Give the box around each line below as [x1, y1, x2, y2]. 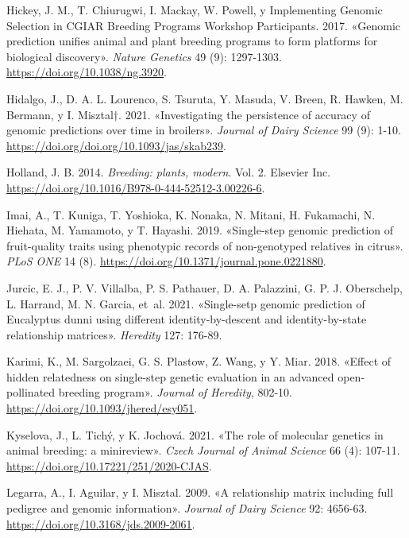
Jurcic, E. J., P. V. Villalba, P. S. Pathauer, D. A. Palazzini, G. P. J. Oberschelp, [6, 279, 403, 296]
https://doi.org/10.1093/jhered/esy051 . [6, 400, 198, 416]
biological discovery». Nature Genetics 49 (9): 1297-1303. [6, 48, 282, 64]
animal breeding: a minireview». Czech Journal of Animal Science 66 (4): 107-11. [6, 442, 400, 459]
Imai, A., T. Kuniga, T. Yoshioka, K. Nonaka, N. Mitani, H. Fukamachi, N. [6, 206, 376, 223]
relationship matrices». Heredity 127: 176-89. [6, 326, 222, 343]
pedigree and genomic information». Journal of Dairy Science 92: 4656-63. [6, 500, 368, 517]
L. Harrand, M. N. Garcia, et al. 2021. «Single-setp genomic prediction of [6, 295, 365, 312]
